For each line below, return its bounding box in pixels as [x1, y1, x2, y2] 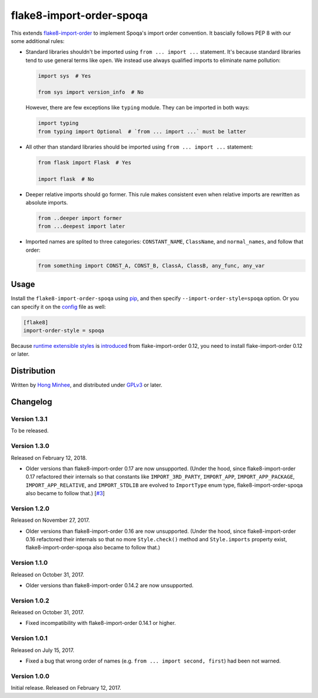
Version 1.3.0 [11, 442, 49, 450]
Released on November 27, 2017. [11, 516, 90, 524]
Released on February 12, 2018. [11, 454, 87, 461]
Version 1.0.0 [11, 672, 49, 680]
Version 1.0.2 [11, 596, 49, 604]
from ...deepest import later [38, 223, 125, 230]
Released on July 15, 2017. [11, 646, 75, 654]
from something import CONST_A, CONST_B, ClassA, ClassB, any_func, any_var [38, 262, 265, 269]
